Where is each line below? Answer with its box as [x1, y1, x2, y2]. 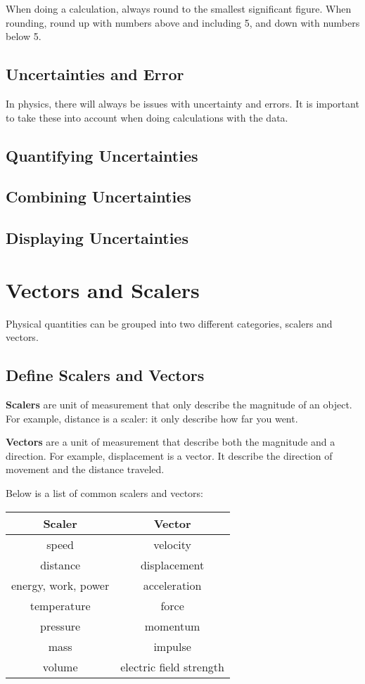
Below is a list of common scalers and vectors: [6, 486, 203, 500]
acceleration [143, 576, 202, 593]
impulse [153, 638, 191, 654]
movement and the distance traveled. [6, 462, 165, 477]
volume [42, 658, 78, 675]
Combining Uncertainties [6, 186, 191, 207]
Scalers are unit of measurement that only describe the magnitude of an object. [6, 397, 352, 412]
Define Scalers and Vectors [6, 364, 205, 386]
